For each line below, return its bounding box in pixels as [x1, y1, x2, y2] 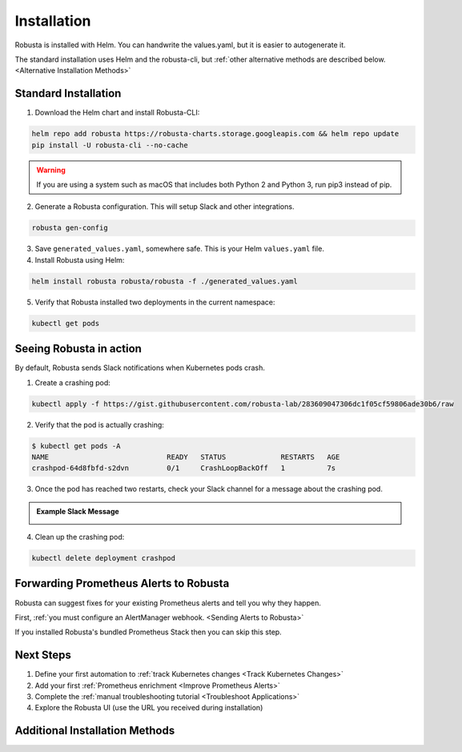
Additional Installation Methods [14, 724, 175, 738]
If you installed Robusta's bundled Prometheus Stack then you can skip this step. [14, 627, 282, 637]
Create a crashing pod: [34, 377, 111, 388]
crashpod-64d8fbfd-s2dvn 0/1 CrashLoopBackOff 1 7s [31, 464, 336, 473]
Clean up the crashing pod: [34, 533, 125, 542]
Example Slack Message [36, 506, 119, 516]
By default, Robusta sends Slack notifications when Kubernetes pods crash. [14, 363, 266, 372]
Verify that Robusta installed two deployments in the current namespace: [34, 297, 275, 307]
